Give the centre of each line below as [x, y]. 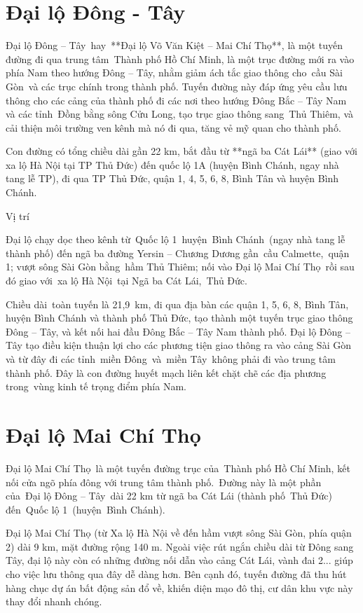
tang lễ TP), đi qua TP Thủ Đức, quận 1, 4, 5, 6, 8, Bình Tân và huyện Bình [172, 178]
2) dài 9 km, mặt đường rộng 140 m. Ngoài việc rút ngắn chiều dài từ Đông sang [180, 546]
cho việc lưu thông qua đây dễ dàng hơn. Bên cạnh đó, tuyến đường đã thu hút [176, 574]
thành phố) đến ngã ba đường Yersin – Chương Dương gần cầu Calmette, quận [178, 253]
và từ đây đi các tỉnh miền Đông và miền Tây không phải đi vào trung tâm [171, 359]
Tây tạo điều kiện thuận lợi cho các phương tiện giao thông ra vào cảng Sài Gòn [178, 345]
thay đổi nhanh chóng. [54, 601]
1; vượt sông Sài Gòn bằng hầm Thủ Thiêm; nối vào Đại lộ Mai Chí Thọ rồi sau [180, 267]
